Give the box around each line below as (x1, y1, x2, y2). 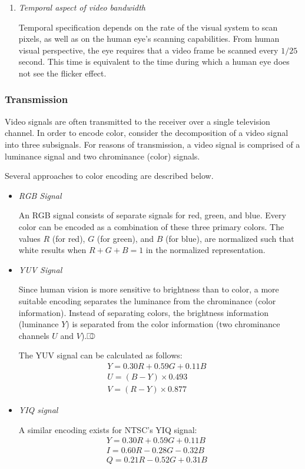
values (18, 232, 41, 244)
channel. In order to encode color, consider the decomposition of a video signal (5, 127, 289, 139)
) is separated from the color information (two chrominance (66, 318, 280, 330)
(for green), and (97, 232, 154, 244)
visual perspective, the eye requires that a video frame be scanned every (18, 44, 279, 56)
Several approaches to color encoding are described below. (5, 169, 214, 182)
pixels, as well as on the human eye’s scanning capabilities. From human (18, 32, 280, 45)
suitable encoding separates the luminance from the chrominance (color (18, 294, 276, 307)
